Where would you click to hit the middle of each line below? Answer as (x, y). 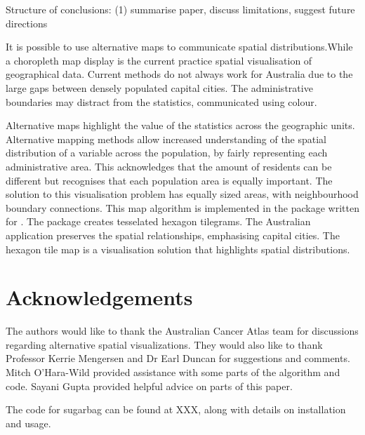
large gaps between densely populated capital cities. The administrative (159, 87)
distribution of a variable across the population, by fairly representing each (167, 153)
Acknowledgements (99, 297)
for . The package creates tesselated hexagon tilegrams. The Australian (158, 221)
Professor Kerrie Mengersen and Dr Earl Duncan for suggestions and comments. (178, 358)
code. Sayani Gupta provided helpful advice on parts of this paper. (149, 386)
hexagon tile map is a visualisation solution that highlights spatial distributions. (178, 249)
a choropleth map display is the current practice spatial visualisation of (159, 60)
